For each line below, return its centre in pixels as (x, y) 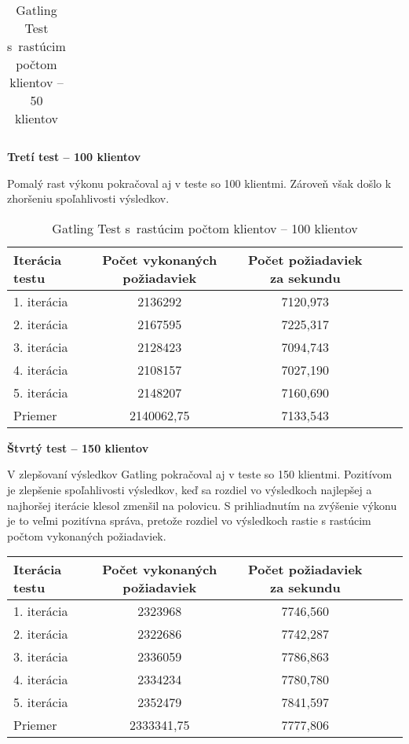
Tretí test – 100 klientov (74, 156)
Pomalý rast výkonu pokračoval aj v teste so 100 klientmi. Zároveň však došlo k (199, 183)
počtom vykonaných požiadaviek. (87, 535)
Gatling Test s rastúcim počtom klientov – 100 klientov (205, 228)
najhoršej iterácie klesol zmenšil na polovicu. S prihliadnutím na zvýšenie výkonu (202, 505)
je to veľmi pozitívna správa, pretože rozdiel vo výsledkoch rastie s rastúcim (189, 520)
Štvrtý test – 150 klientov (78, 447)
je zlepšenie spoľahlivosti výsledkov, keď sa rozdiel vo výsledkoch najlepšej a (190, 489)
